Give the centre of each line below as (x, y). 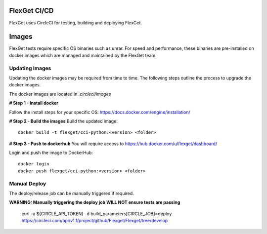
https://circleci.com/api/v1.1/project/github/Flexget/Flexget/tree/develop (95, 221)
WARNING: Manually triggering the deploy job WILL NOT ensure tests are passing (95, 202)
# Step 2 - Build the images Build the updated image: (64, 121)
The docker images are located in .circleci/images (60, 94)
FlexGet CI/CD (31, 11)
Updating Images (30, 68)
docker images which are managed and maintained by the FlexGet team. (83, 55)
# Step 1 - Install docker (34, 103)
